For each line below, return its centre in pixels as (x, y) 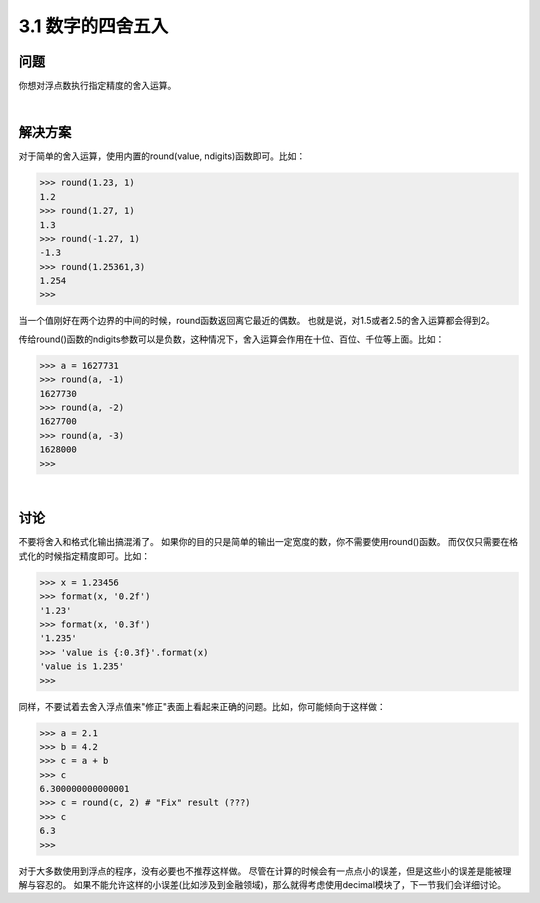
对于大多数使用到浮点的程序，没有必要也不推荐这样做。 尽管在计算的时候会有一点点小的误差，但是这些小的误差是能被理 (265, 871)
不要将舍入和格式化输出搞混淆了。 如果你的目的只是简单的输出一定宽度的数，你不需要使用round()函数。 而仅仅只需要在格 (268, 542)
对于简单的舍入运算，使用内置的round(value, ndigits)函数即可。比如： (162, 156)
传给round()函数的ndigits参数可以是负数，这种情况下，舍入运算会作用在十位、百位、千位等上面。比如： (231, 339)
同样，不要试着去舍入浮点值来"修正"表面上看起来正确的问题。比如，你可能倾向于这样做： (202, 706)
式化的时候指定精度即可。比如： (84, 556)
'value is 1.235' (82, 666)
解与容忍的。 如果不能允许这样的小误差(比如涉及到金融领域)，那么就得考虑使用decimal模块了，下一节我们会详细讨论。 (262, 885)
